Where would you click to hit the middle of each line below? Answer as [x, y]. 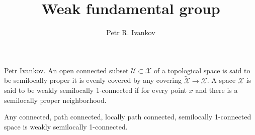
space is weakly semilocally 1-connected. [66, 126]
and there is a [217, 90]
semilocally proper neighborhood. [55, 100]
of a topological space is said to [202, 70]
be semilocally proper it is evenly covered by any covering [93, 80]
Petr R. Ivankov [131, 32]
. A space [221, 80]
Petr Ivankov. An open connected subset [66, 70]
